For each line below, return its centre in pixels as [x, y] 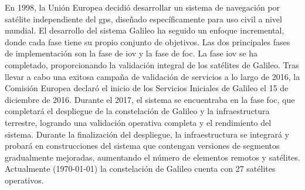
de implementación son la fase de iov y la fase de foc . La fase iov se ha [131, 53]
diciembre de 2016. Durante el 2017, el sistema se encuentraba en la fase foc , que [150, 99]
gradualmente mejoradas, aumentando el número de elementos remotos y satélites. [152, 157]
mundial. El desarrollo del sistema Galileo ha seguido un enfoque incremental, [145, 30]
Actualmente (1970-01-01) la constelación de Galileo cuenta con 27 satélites [140, 169]
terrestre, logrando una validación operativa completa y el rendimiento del [138, 122]
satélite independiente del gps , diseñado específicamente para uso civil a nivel [143, 19]
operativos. [24, 180]
